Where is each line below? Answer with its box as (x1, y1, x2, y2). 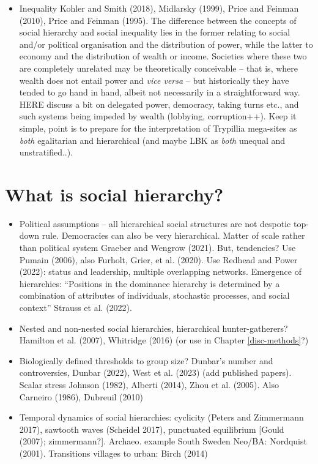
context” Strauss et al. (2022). (19, 301, 132, 313)
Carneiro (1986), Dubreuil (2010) (19, 390, 143, 403)
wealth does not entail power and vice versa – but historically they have (19, 73, 289, 86)
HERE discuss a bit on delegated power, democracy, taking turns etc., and (19, 97, 299, 110)
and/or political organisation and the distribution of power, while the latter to (19, 37, 313, 50)
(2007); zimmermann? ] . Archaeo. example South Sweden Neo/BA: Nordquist (19, 435, 307, 447)
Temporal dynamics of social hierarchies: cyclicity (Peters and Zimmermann (19, 411, 304, 424)
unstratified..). (19, 146, 73, 159)
